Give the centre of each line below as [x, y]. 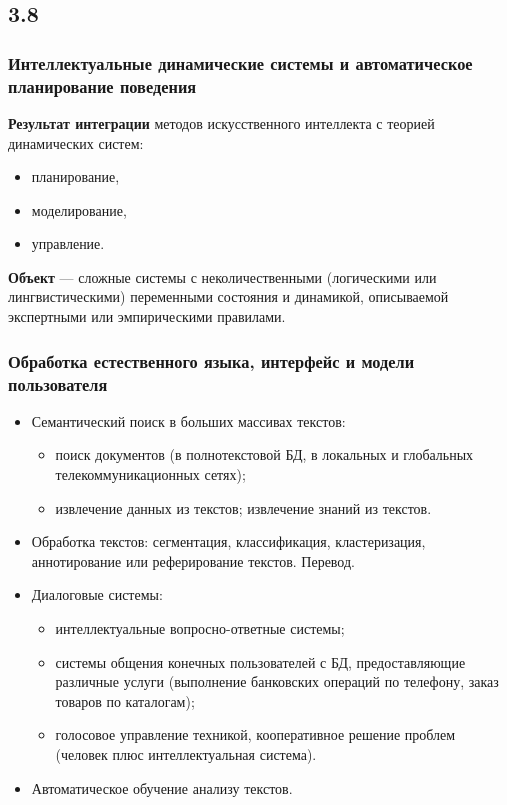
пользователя [58, 383]
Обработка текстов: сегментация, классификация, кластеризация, [228, 541]
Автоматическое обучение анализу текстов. [162, 787]
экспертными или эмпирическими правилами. [147, 316]
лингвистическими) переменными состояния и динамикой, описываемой [228, 296]
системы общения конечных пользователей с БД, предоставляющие [260, 661]
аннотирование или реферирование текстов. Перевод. [193, 560]
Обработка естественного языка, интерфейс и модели [211, 360]
